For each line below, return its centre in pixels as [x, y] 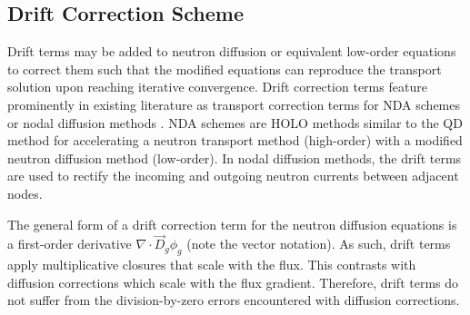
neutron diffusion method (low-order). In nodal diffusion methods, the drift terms [235, 157]
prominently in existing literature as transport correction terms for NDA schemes [234, 104]
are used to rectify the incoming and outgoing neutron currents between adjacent [233, 176]
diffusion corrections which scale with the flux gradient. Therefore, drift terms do [233, 282]
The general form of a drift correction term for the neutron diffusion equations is [232, 224]
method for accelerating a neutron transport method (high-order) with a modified [235, 140]
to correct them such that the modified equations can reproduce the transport [225, 69]
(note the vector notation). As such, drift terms [319, 244]
